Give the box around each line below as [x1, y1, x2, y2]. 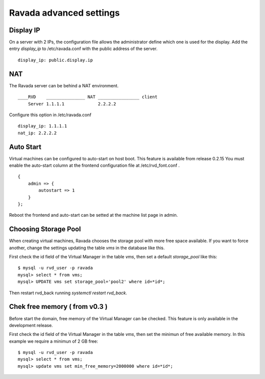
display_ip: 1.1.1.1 [18, 123, 67, 129]
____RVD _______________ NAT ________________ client [18, 94, 158, 100]
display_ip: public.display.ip [18, 57, 93, 63]
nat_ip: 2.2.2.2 [18, 130, 57, 136]
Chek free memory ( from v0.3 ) [9, 303, 108, 311]
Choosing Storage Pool [9, 225, 81, 233]
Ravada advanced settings [9, 7, 120, 18]
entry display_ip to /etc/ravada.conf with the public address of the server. [9, 46, 158, 51]
